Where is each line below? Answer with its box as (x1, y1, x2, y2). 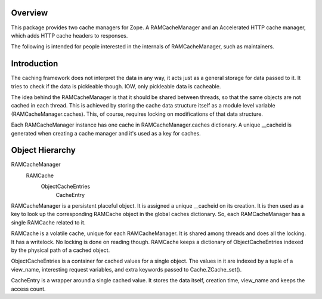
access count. (11, 285, 46, 292)
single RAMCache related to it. (11, 218, 86, 226)
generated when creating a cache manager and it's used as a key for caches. (11, 130, 201, 137)
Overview (11, 8, 48, 18)
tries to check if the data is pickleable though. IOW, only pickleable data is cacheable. (11, 82, 221, 90)
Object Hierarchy (11, 145, 76, 155)
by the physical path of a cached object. (11, 246, 110, 254)
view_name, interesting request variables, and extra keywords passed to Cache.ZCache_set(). (11, 266, 242, 273)
